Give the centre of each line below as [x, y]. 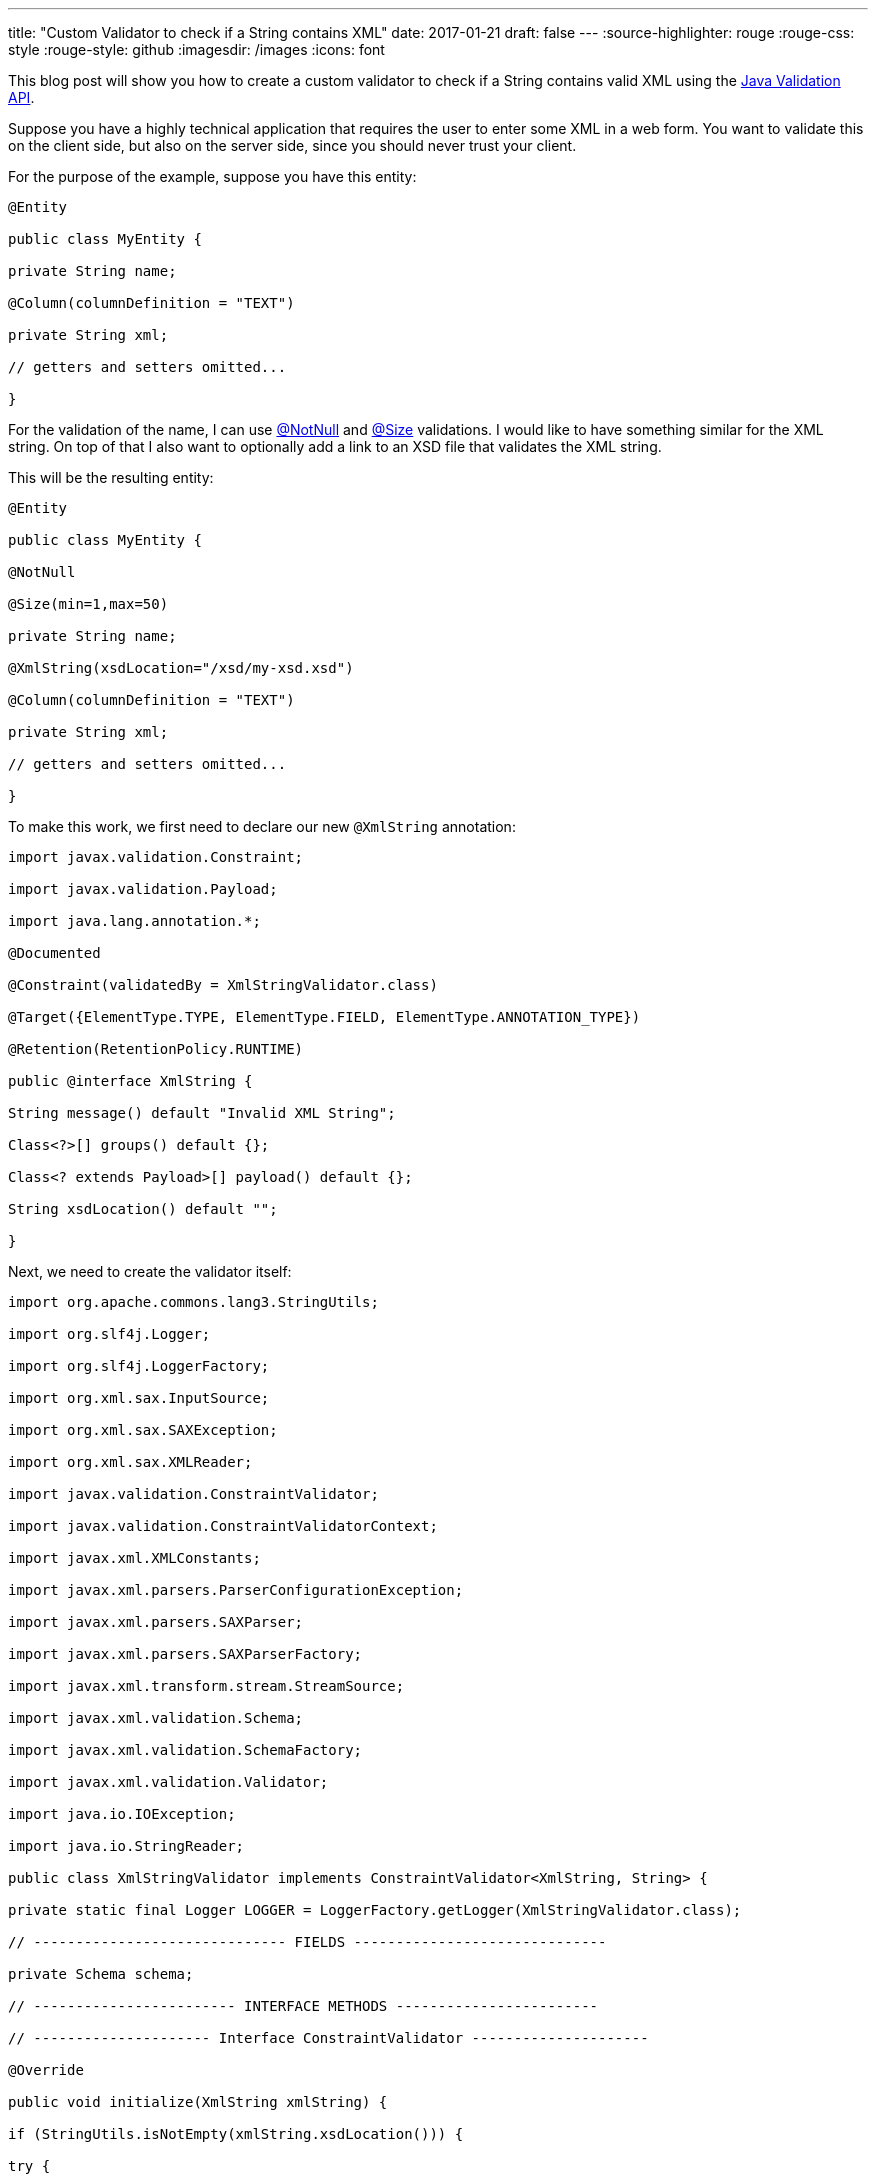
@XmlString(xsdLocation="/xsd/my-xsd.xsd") [181, 668]
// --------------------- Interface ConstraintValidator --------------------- [328, 2038]
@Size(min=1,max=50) [88, 604]
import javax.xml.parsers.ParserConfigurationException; [236, 1590]
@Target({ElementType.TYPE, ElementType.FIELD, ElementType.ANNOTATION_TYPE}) [324, 1017]
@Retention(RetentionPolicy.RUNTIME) [156, 1049]
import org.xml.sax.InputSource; [139, 1398]
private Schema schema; [101, 1974]
